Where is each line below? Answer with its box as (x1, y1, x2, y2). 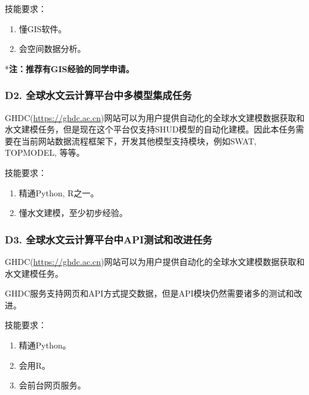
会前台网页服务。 (18, 379, 86, 391)
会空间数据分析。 (18, 42, 86, 55)
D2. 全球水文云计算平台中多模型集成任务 (5, 88, 192, 103)
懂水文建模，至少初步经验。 (18, 206, 128, 219)
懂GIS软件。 (18, 22, 67, 35)
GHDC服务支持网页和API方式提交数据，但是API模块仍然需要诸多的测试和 (5, 287, 294, 300)
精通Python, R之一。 (18, 186, 99, 199)
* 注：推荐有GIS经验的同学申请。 (5, 62, 134, 75)
